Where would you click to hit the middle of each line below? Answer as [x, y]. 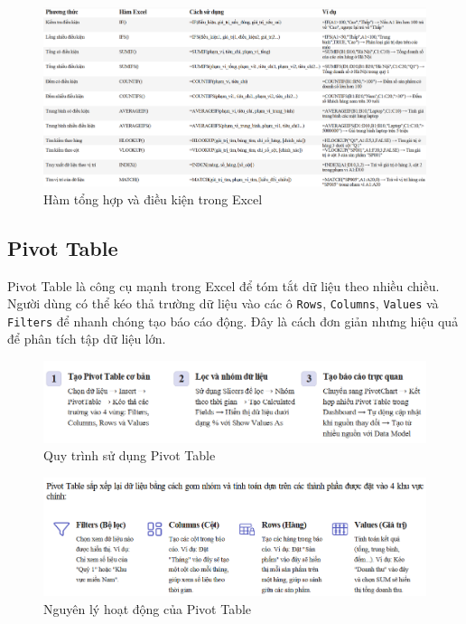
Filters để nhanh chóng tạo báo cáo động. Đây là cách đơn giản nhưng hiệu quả [233, 321]
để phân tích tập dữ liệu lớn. [87, 339]
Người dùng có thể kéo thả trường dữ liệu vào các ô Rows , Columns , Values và [223, 303]
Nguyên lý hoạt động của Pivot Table [148, 609]
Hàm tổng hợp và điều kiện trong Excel [153, 199]
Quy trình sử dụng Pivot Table [130, 455]
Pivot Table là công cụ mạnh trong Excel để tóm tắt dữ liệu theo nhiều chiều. [224, 285]
